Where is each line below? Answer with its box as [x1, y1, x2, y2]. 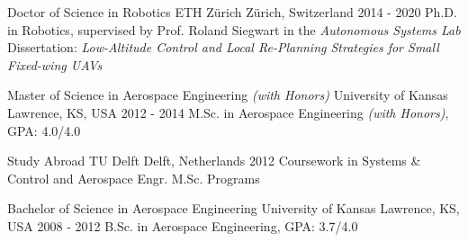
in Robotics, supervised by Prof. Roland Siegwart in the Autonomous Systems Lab [7, 20, 461, 39]
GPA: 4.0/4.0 [7, 121, 81, 139]
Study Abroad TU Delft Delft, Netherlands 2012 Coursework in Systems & [7, 151, 421, 170]
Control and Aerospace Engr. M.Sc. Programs [7, 168, 260, 187]
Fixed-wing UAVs [7, 55, 103, 74]
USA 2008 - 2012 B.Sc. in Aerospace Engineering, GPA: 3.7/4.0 [7, 216, 358, 235]
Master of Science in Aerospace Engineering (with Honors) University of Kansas [7, 85, 448, 104]
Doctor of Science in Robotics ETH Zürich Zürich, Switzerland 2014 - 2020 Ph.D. [7, 3, 457, 21]
